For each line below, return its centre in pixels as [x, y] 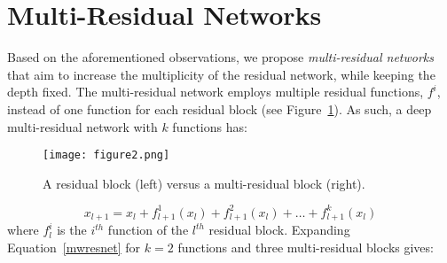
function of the [148, 230]
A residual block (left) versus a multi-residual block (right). [204, 183]
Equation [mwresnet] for [74, 247]
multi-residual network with [82, 126]
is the [72, 230]
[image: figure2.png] [106, 155]
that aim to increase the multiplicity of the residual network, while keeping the [221, 74]
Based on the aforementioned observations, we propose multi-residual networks [221, 57]
